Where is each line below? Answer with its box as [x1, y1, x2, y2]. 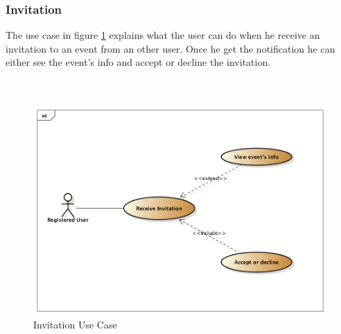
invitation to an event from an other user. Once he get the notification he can [6, 41, 335, 55]
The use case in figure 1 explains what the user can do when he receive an [6, 28, 320, 42]
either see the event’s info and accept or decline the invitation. [6, 55, 271, 69]
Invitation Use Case [33, 317, 117, 332]
